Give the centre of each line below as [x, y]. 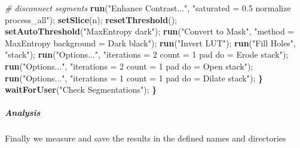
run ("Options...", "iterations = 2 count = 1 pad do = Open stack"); [129, 66]
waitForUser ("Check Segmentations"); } [81, 89]
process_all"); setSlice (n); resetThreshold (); [91, 19]
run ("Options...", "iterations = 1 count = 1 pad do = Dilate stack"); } [134, 78]
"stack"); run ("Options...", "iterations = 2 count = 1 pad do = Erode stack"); [147, 54]
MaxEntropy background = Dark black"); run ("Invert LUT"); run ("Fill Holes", [150, 42]
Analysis [23, 113]
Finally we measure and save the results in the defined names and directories [146, 138]
